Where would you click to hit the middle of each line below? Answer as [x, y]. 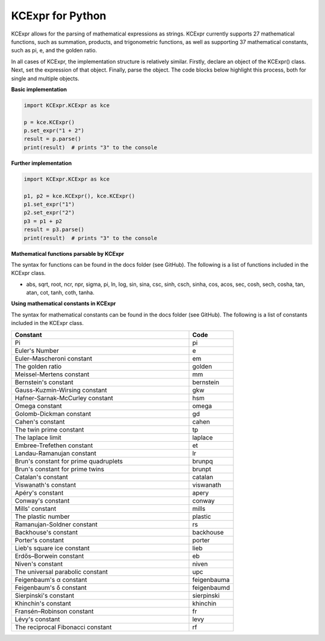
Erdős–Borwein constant [49, 556]
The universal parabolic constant [61, 572]
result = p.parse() [52, 139]
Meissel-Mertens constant [52, 374]
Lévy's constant [37, 619]
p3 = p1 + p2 [43, 221]
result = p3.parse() [54, 230]
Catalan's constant [42, 477]
